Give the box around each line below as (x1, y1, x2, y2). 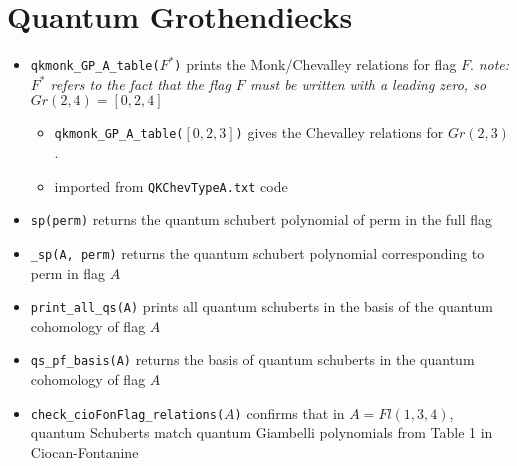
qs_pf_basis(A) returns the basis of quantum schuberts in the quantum (30, 349, 475, 370)
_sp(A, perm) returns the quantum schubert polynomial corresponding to (30, 242, 485, 263)
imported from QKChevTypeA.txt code (54, 175, 288, 196)
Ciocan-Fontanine (30, 441, 139, 462)
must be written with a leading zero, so (249, 73, 487, 94)
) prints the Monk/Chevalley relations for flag (174, 54, 457, 75)
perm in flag (30, 262, 106, 283)
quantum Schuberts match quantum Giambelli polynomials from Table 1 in (30, 422, 493, 443)
